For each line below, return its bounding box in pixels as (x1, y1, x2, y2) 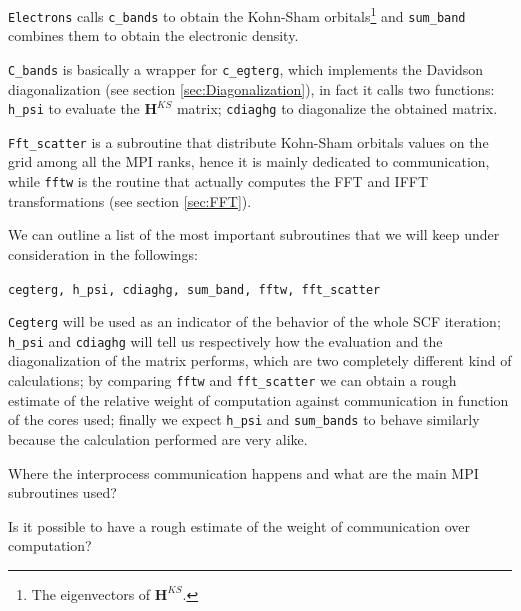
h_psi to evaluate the (8, 98, 140, 119)
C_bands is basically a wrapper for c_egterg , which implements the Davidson (8, 58, 484, 79)
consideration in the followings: (8, 243, 198, 264)
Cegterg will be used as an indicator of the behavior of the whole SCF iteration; (8, 311, 501, 332)
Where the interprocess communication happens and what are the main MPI (8, 462, 479, 483)
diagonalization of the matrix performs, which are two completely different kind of (8, 350, 512, 371)
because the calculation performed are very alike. (8, 428, 308, 449)
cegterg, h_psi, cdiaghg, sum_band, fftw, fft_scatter (8, 282, 381, 297)
